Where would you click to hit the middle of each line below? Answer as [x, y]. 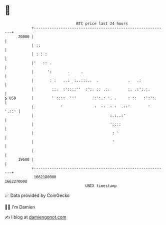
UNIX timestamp [101, 186]
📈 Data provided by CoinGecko [37, 195]
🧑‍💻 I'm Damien [20, 207]
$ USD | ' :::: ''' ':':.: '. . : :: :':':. [81, 98]
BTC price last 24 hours [102, 24]
